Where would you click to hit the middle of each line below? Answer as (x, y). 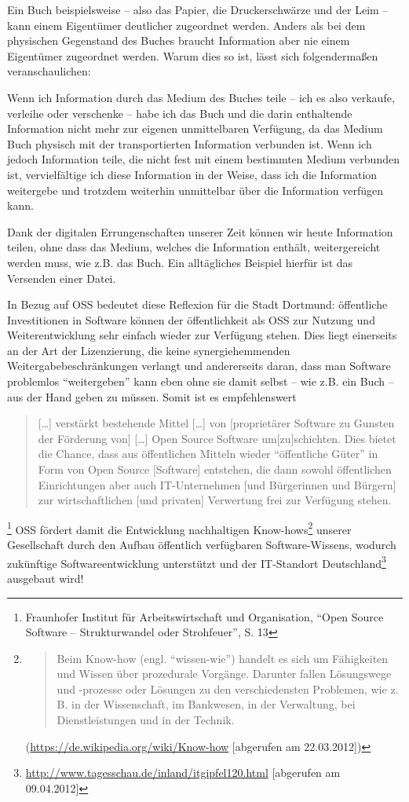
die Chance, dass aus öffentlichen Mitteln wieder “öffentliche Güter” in (208, 454)
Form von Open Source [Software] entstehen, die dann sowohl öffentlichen (215, 469)
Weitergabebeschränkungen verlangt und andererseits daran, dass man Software (199, 366)
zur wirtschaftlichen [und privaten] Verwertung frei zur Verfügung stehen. (215, 500)
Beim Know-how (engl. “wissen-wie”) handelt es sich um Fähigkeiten (223, 658)
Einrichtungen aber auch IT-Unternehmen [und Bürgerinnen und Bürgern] (217, 484)
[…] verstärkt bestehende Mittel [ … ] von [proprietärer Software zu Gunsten (216, 423)
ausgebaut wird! (46, 578)
